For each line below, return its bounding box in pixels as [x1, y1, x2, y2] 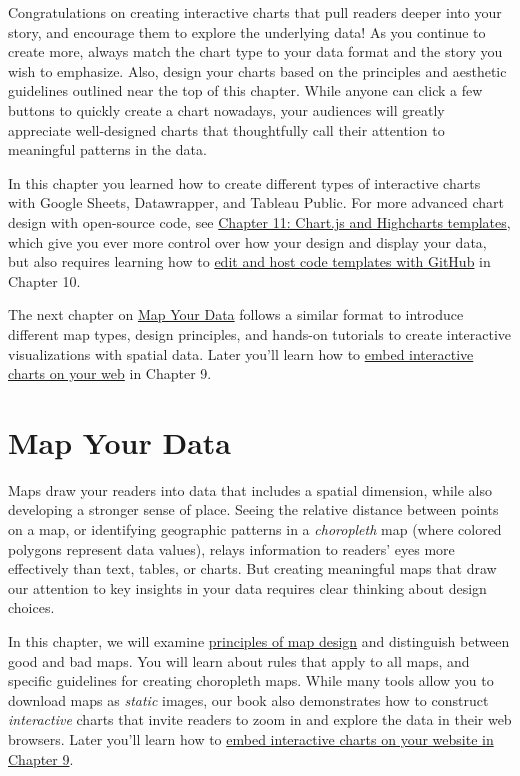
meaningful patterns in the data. [8, 139, 207, 160]
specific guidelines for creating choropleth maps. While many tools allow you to [8, 670, 494, 691]
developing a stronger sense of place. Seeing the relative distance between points [8, 499, 499, 520]
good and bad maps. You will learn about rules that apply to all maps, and [8, 650, 470, 671]
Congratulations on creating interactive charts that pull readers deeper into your [8, 2, 502, 22]
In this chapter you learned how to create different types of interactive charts [8, 172, 481, 193]
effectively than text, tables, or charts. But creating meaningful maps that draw [8, 558, 497, 579]
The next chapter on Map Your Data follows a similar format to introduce [8, 304, 464, 325]
